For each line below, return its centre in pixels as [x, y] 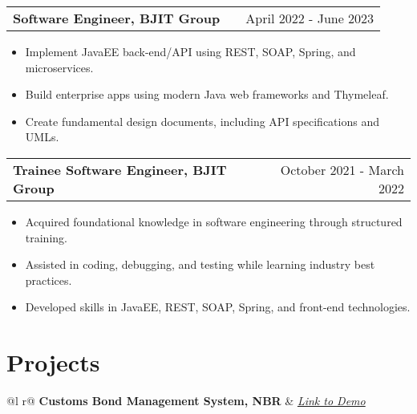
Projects [53, 362]
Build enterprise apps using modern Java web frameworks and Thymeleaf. [207, 94]
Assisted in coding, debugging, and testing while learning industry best [200, 264]
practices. [49, 280]
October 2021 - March [342, 169]
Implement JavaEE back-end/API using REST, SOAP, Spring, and [190, 51]
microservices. [59, 67]
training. [46, 237]
